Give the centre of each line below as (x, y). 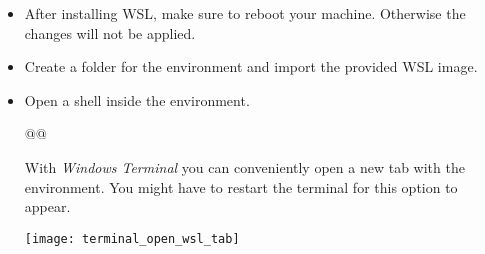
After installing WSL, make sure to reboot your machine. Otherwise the (245, 13)
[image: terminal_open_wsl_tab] (132, 238)
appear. (47, 206)
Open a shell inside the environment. (137, 99)
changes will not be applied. (110, 32)
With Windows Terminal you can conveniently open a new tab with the (244, 166)
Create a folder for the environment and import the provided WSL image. (251, 66)
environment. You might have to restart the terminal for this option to (241, 186)
